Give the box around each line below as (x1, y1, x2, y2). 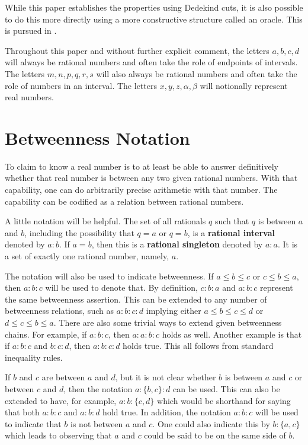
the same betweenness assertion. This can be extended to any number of (5, 293, 267, 305)
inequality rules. (5, 351, 63, 363)
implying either (146, 304, 201, 317)
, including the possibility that (24, 226, 134, 239)
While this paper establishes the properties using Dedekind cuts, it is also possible (5, 1, 303, 13)
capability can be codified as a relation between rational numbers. (5, 195, 244, 207)
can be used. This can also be (173, 382, 280, 395)
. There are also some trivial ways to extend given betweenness (53, 316, 282, 328)
